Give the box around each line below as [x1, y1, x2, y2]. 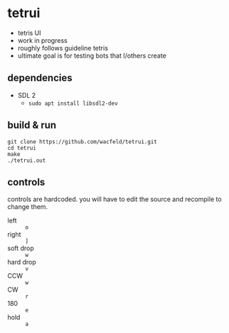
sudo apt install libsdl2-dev [28, 100, 119, 107]
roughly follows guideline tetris [17, 43, 109, 52]
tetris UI [17, 29, 41, 37]
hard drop [7, 258, 37, 267]
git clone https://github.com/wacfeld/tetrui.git [7, 138, 158, 145]
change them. [7, 203, 48, 211]
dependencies [7, 72, 73, 84]
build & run [7, 119, 57, 131]
